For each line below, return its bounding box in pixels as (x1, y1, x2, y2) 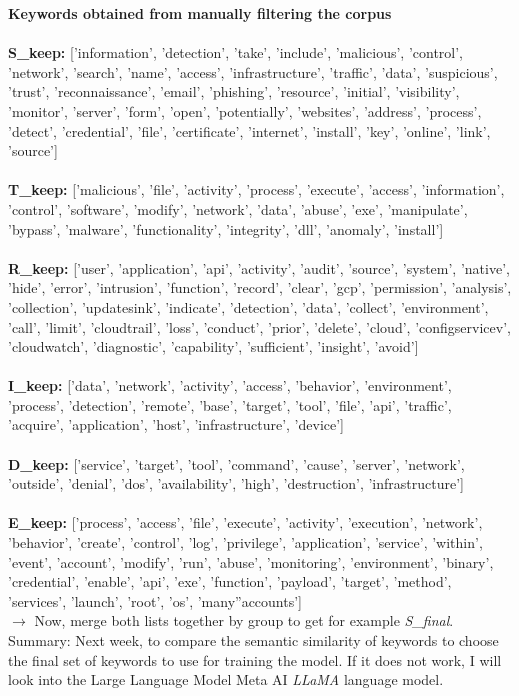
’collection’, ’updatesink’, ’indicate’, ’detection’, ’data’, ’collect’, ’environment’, (8, 296, 489, 317)
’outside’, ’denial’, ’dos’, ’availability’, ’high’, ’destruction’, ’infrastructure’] (8, 473, 464, 494)
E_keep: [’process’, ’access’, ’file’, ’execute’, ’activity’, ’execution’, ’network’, (8, 512, 483, 533)
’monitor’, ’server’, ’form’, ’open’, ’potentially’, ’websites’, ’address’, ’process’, (8, 100, 482, 121)
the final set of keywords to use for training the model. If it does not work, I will (8, 649, 502, 670)
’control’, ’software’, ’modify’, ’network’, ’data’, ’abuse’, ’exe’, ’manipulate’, (8, 198, 468, 219)
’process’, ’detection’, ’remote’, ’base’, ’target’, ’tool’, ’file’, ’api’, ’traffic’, (8, 394, 452, 415)
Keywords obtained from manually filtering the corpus (8, 3, 392, 23)
